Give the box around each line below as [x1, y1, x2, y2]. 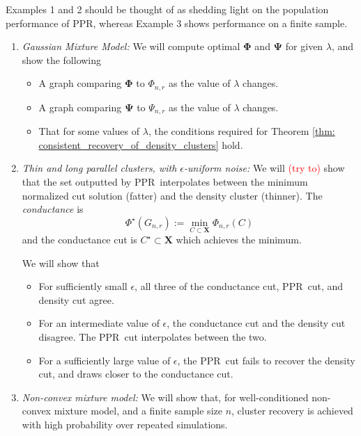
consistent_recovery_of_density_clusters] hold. [38, 137, 243, 152]
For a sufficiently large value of [38, 353, 171, 367]
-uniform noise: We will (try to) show [184, 161, 345, 175]
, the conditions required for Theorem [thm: [148, 124, 335, 138]
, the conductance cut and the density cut [167, 316, 346, 330]
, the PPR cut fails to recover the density [177, 353, 355, 367]
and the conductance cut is [22, 232, 137, 247]
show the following [22, 52, 102, 67]
